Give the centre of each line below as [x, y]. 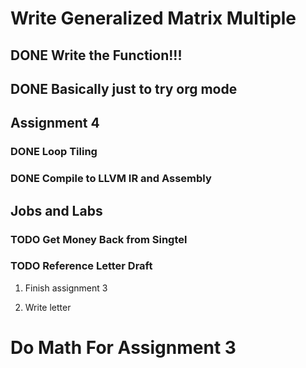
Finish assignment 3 [66, 288]
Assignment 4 [55, 123]
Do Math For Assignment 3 [123, 348]
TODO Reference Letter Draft [81, 266]
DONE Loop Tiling [54, 152]
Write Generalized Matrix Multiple [153, 18]
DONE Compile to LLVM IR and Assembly [111, 179]
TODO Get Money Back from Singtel [99, 239]
